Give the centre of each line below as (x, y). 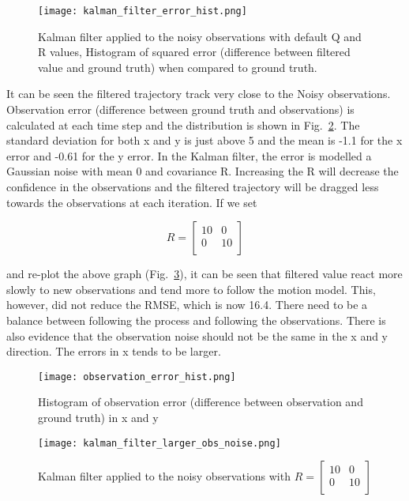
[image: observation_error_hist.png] (137, 377)
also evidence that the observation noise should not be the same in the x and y (197, 335)
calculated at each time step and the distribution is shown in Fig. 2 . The (183, 124)
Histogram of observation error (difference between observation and (201, 402)
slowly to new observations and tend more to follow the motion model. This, (191, 289)
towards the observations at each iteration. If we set (132, 202)
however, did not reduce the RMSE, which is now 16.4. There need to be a (187, 305)
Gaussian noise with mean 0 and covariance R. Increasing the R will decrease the (203, 171)
